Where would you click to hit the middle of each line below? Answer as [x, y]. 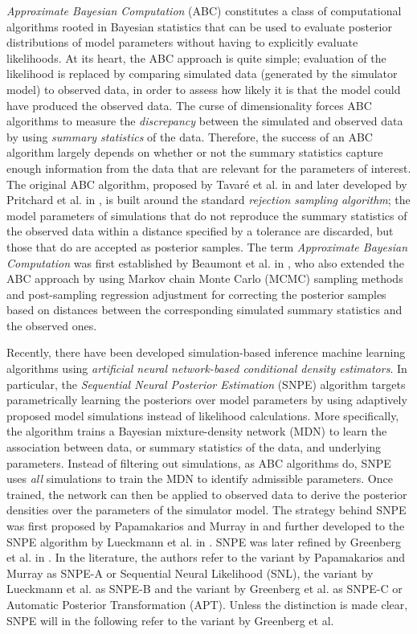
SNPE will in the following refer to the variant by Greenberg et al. [170, 620]
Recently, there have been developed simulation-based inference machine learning [206, 352]
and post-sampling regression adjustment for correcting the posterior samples [196, 294]
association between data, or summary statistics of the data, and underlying [194, 447]
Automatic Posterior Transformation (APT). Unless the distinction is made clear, [207, 604]
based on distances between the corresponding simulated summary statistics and [204, 310]
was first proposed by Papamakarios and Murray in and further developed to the [206, 526]
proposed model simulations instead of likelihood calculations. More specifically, [203, 415]
